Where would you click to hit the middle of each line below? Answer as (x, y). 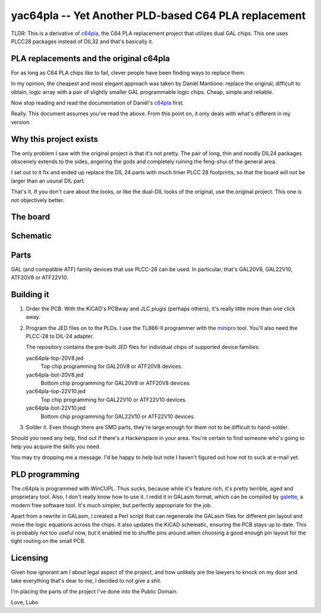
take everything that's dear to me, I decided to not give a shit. (86, 580)
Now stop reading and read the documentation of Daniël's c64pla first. (97, 103)
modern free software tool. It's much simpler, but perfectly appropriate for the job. (111, 505)
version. (21, 122)
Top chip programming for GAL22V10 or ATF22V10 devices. (114, 400)
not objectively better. (38, 200)
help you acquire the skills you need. (56, 447)
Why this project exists (54, 139)
